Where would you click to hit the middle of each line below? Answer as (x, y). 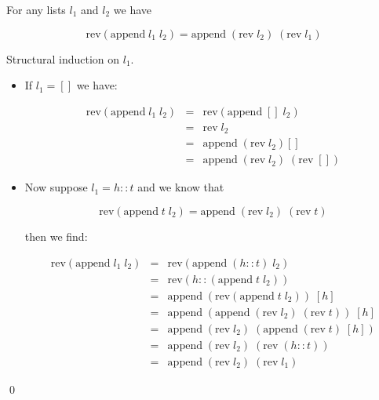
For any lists (36, 9)
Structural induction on (63, 58)
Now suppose (56, 187)
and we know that (181, 187)
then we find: (56, 236)
